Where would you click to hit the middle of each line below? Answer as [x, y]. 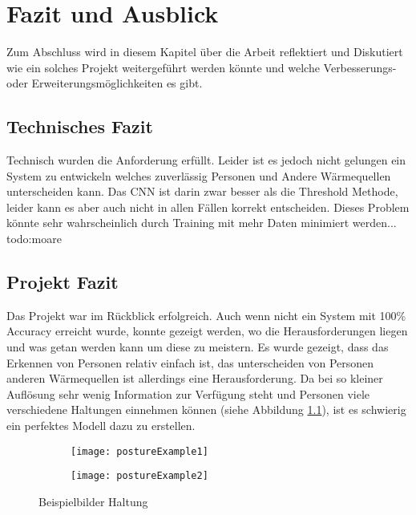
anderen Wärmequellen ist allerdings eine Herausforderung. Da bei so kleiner [195, 378]
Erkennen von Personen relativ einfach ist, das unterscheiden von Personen [190, 362]
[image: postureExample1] [139, 451]
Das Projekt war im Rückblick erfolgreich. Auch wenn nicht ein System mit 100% [206, 315]
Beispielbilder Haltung [93, 501]
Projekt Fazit [63, 282]
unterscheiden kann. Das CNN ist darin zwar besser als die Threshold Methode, [202, 191]
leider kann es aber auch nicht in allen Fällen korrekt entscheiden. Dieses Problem [208, 207]
